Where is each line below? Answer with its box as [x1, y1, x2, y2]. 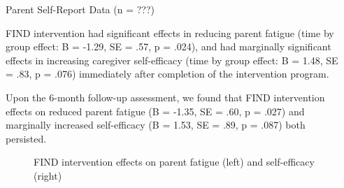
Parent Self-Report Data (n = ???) [6, 2, 155, 16]
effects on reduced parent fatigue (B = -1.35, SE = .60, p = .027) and [6, 103, 305, 118]
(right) [34, 168, 62, 182]
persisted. [6, 131, 47, 145]
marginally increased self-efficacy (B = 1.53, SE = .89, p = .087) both [6, 117, 306, 132]
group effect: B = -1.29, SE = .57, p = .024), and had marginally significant [6, 39, 331, 54]
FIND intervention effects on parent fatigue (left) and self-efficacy [34, 154, 315, 169]
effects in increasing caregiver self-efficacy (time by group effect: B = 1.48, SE [6, 52, 338, 67]
